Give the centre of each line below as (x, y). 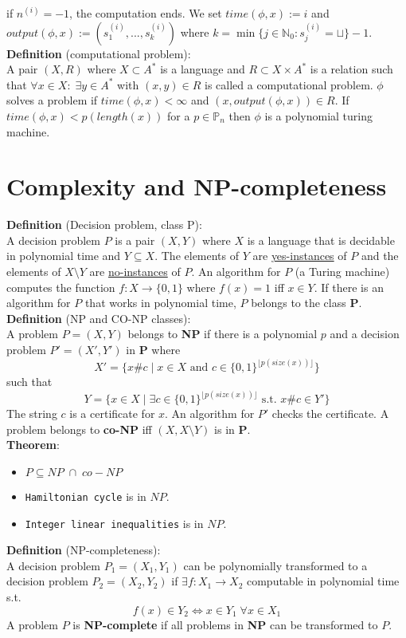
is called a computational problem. (289, 84)
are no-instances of (135, 272)
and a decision (365, 334)
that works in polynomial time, (160, 303)
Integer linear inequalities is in (114, 523)
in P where (153, 350)
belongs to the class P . (306, 303)
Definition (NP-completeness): (84, 550)
